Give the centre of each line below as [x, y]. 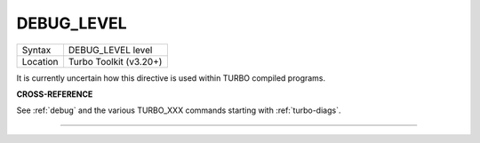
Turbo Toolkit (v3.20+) [115, 61]
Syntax [36, 50]
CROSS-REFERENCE [55, 94]
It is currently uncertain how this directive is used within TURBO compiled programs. [171, 78]
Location [40, 61]
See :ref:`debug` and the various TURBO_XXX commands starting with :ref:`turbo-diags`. [179, 110]
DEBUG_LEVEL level [110, 50]
